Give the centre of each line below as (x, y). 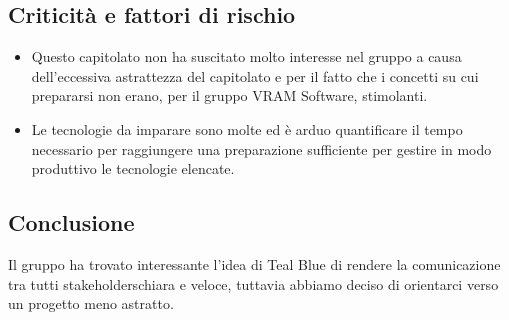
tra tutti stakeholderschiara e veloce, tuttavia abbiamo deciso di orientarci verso (253, 283)
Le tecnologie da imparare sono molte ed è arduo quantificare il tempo (247, 128)
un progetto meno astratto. (91, 303)
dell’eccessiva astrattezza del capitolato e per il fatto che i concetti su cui (255, 75)
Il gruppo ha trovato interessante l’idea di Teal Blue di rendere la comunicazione (254, 263)
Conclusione (71, 222)
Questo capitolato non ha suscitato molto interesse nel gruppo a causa (246, 56)
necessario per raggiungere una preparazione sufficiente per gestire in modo (261, 148)
